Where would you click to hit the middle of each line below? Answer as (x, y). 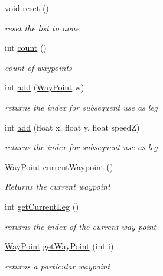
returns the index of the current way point (81, 226)
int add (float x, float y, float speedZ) (72, 127)
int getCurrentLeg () (42, 206)
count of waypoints (38, 67)
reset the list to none (42, 27)
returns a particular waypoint (58, 266)
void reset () (27, 8)
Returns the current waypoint (58, 186)
